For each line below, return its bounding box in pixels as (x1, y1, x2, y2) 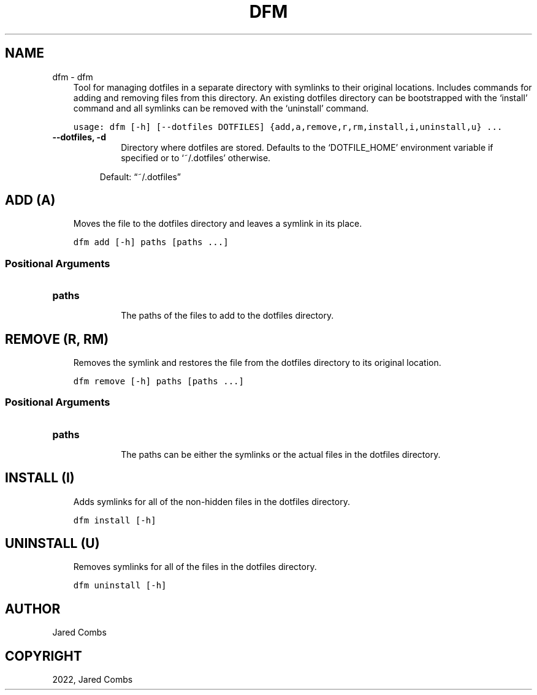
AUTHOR (5, 601, 61, 617)
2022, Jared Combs (52, 674, 133, 685)
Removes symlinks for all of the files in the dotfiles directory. (73, 561, 317, 572)
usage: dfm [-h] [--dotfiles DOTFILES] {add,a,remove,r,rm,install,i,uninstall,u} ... (73, 121, 503, 132)
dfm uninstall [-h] (73, 580, 167, 591)
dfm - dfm (52, 71, 93, 82)
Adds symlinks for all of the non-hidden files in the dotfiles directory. (73, 496, 350, 507)
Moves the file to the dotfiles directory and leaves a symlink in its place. (73, 218, 362, 229)
